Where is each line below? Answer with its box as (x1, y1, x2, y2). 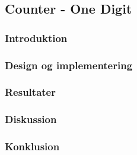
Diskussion (5, 112, 57, 127)
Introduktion (5, 30, 68, 45)
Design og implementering (5, 57, 133, 72)
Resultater (5, 85, 56, 99)
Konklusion (5, 139, 60, 154)
